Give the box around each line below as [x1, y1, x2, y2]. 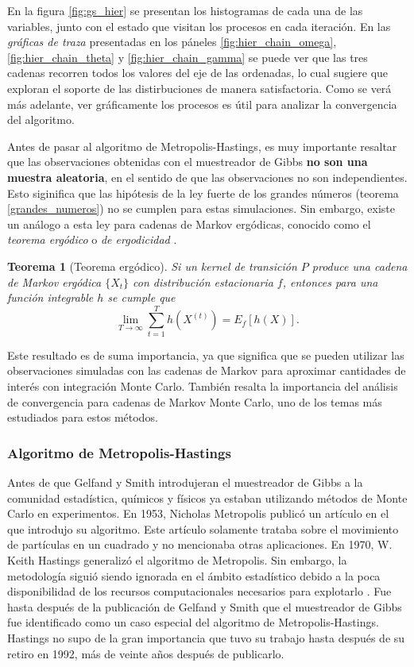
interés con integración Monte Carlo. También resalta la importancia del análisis [7, 378, 398, 394]
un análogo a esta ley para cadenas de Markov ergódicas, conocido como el [7, 215, 371, 232]
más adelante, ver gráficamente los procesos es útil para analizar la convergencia [7, 95, 397, 112]
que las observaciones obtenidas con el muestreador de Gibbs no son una [7, 153, 368, 170]
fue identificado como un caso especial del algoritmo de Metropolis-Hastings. [7, 614, 379, 630]
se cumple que [107, 289, 176, 306]
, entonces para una [282, 273, 378, 290]
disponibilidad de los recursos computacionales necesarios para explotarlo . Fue [7, 583, 392, 600]
